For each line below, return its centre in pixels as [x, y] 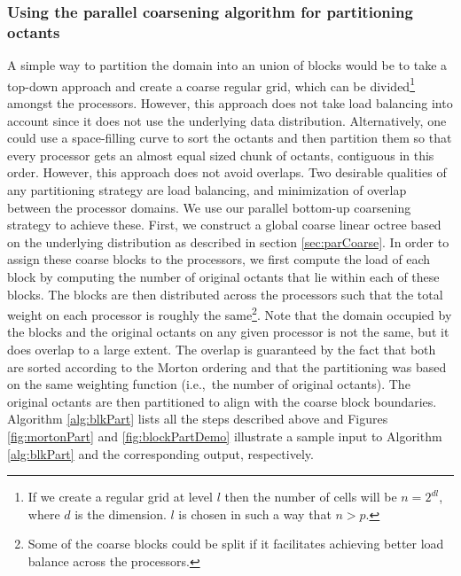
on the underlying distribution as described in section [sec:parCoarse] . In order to [228, 241]
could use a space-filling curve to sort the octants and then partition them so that [230, 138]
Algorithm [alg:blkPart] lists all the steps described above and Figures [198, 419]
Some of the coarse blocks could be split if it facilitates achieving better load [236, 544]
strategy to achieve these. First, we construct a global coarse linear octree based [224, 225]
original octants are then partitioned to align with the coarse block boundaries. [222, 401]
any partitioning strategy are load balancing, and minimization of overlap [207, 189]
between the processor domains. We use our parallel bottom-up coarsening [209, 207]
